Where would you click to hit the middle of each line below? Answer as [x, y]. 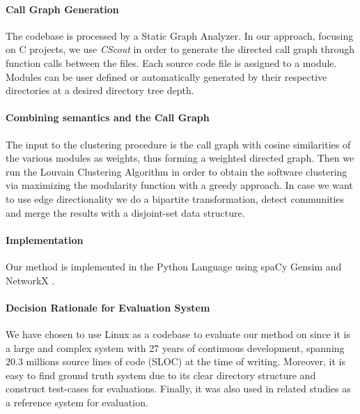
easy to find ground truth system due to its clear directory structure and [161, 375]
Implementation [45, 239]
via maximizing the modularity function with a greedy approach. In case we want [179, 185]
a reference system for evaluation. [77, 402]
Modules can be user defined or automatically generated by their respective [166, 76]
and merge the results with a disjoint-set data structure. [125, 212]
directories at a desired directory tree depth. [100, 90]
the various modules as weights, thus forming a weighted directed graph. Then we [180, 158]
